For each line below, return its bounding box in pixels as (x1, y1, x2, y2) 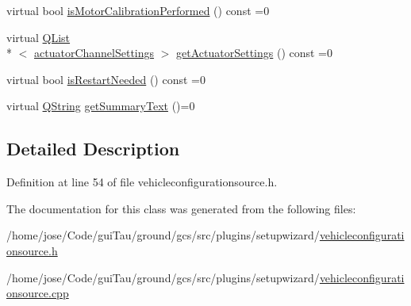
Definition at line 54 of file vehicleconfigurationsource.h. (6, 174, 278, 190)
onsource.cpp (6, 285, 69, 301)
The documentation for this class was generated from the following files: (6, 200, 356, 216)
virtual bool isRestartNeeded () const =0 (6, 71, 205, 87)
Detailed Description (6, 136, 180, 161)
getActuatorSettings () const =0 (176, 44, 333, 61)
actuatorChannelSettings (34, 44, 155, 61)
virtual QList (6, 29, 71, 45)
